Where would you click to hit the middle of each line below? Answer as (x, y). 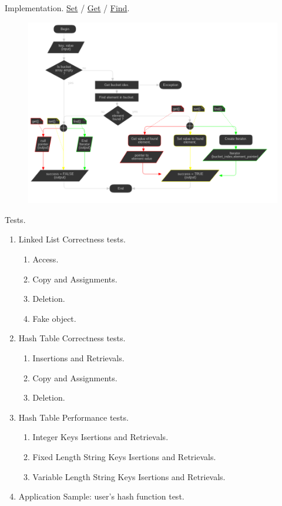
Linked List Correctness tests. (72, 239)
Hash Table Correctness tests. (72, 338)
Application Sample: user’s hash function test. (101, 496)
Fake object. (54, 318)
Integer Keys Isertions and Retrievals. (100, 437)
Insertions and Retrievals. (78, 357)
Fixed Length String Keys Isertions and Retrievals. (124, 456)
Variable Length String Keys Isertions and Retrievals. (129, 476)
